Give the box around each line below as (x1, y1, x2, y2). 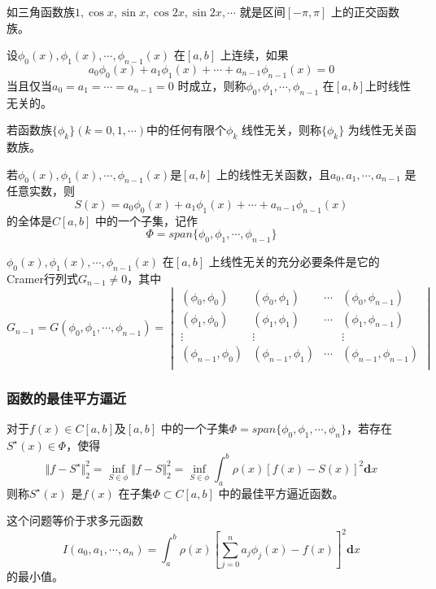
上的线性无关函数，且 (216, 165, 331, 182)
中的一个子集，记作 (94, 212, 198, 229)
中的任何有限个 (146, 121, 227, 138)
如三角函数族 (7, 3, 75, 20)
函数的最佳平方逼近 (7, 387, 127, 408)
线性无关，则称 (241, 121, 321, 138)
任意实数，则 (7, 182, 75, 199)
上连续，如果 (220, 46, 289, 63)
